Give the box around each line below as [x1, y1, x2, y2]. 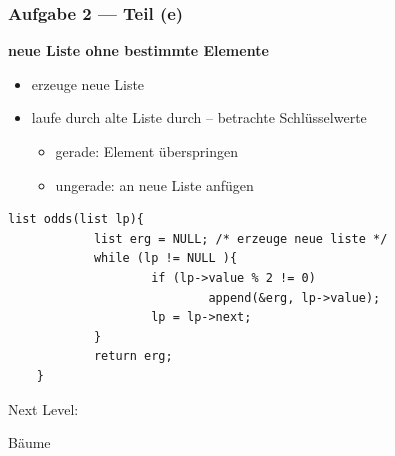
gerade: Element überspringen [55, 141, 238, 161]
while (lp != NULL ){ [93, 251, 238, 266]
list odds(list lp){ [8, 212, 145, 227]
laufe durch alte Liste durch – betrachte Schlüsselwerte [31, 107, 367, 128]
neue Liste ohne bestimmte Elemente [8, 40, 269, 61]
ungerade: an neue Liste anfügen [55, 174, 254, 195]
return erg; [93, 349, 173, 364]
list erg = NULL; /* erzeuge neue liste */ [93, 231, 388, 246]
